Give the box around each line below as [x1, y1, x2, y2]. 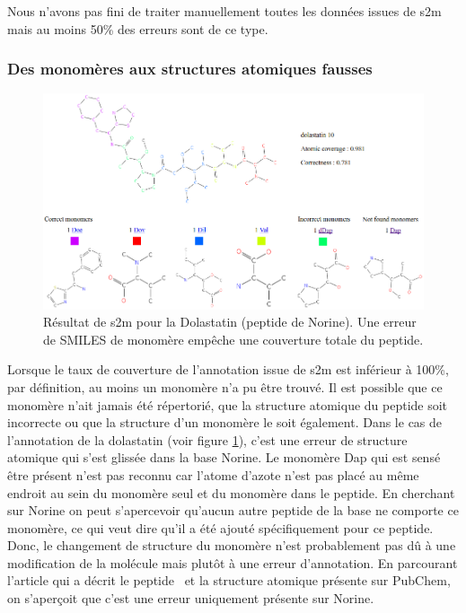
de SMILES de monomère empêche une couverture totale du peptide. [43, 329, 424, 348]
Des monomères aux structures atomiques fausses [7, 57, 373, 80]
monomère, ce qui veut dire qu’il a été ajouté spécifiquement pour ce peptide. [7, 518, 434, 537]
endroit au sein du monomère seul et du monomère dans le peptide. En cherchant [7, 483, 455, 502]
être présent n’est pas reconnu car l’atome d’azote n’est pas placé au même [7, 465, 419, 484]
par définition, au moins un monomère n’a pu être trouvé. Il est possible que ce [7, 377, 443, 396]
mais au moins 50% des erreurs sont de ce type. [7, 19, 268, 38]
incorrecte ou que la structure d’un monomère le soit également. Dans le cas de [7, 413, 443, 432]
